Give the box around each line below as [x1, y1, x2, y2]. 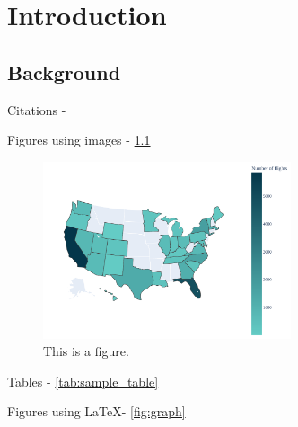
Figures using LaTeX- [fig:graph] [7, 402, 186, 421]
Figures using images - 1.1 [7, 130, 151, 149]
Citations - [7, 100, 66, 119]
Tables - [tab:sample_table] [7, 371, 159, 390]
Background [7, 58, 121, 85]
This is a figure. [43, 342, 129, 360]
